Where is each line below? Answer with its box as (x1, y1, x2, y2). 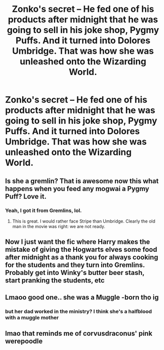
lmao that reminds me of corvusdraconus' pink (5, 329, 153, 338)
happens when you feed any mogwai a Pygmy (5, 184, 150, 193)
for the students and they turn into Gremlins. (5, 261, 145, 270)
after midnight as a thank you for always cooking (5, 253, 159, 262)
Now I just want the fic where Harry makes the (5, 238, 150, 246)
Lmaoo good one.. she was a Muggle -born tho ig (5, 293, 159, 302)
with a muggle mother (5, 314, 59, 321)
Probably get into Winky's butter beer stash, (5, 269, 145, 277)
